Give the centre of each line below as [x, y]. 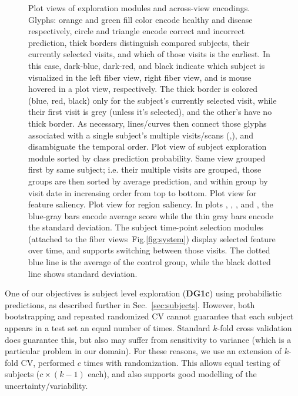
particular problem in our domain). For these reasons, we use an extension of [143, 351]
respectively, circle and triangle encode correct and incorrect [137, 31]
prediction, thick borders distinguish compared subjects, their [139, 42]
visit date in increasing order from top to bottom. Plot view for [143, 192]
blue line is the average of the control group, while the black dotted [150, 262]
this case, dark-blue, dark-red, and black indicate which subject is [147, 65]
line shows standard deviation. [83, 273]
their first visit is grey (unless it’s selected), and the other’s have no [150, 112]
